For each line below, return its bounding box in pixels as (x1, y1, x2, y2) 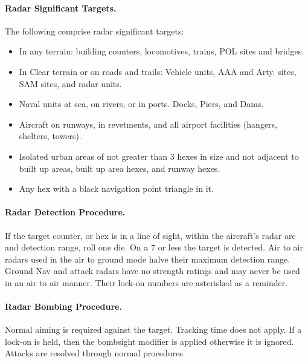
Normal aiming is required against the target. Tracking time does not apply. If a (5, 323, 302, 336)
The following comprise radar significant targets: (5, 24, 184, 37)
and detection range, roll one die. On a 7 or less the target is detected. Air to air (5, 241, 303, 253)
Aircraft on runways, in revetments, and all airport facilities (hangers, (19, 117, 278, 130)
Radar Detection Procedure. (5, 206, 126, 218)
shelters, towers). (19, 129, 82, 142)
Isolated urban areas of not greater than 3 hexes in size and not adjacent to (19, 149, 299, 162)
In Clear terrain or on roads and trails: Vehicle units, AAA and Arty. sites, (19, 65, 297, 77)
